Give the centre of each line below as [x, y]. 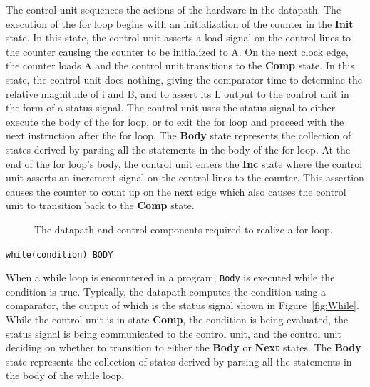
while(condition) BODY [60, 255]
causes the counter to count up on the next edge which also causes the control [176, 191]
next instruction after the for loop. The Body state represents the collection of [179, 135]
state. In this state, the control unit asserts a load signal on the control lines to [179, 37]
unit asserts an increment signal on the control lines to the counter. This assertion [185, 177]
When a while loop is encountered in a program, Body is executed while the [170, 277]
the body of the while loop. [65, 375]
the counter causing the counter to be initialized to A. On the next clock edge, [177, 51]
